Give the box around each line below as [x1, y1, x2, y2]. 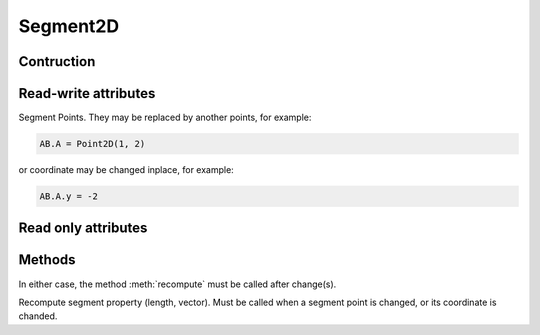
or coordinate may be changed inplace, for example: [18, 164, 234, 176]
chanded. [18, 310, 58, 322]
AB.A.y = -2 [39, 191, 99, 202]
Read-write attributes [18, 85, 156, 102]
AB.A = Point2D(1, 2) [39, 138, 146, 150]
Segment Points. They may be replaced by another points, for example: [18, 111, 312, 124]
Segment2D [18, 15, 120, 37]
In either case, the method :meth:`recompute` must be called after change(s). [18, 278, 337, 290]
